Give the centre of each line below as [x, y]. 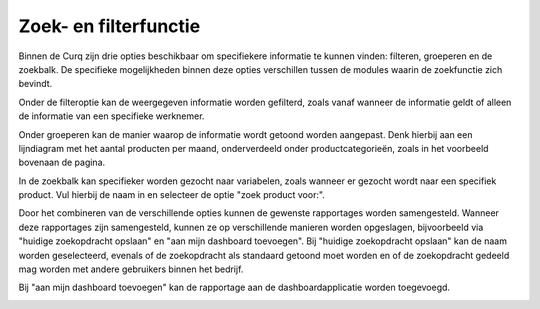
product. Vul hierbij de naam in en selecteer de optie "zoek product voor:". [171, 195]
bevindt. [35, 84]
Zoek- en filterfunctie [109, 26]
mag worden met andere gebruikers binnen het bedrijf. [131, 269]
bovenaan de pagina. [62, 162]
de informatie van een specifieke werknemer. [111, 116]
